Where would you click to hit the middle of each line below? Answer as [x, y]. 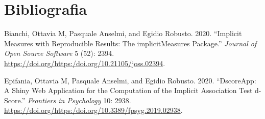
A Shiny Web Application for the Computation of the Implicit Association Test [128, 90]
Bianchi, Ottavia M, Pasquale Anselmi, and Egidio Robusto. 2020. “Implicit [123, 33]
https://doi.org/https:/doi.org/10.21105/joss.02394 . [85, 63]
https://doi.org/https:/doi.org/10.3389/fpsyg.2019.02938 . [93, 110]
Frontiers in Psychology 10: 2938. [79, 100]
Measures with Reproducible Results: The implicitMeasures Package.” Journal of [130, 43]
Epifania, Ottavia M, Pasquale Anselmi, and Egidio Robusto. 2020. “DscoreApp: [130, 80]
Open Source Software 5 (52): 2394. [59, 53]
